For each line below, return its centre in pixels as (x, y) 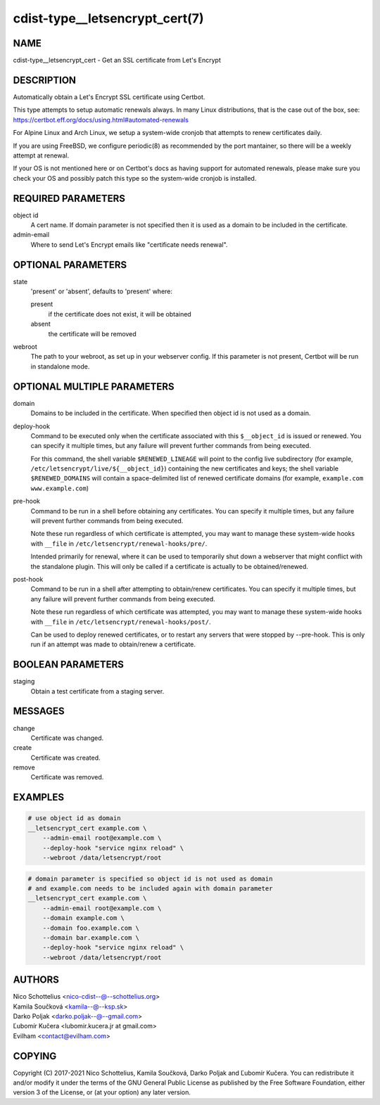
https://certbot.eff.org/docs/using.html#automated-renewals (101, 120)
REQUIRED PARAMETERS (69, 198)
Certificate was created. (66, 758)
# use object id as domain (74, 818)
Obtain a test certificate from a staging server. (97, 691)
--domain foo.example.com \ (91, 928)
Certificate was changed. (67, 738)
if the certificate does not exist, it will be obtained (120, 314)
